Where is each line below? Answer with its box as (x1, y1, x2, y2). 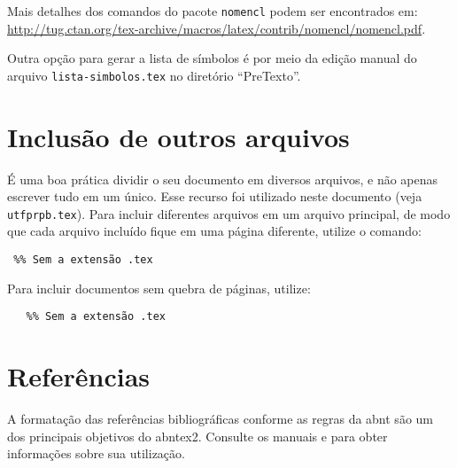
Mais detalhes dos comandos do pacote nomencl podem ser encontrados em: (7, 2, 418, 19)
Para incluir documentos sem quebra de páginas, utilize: (7, 278, 311, 297)
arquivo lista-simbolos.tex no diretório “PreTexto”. (7, 66, 301, 84)
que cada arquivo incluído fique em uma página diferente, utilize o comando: (7, 222, 422, 240)
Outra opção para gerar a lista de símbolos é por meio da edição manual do (7, 49, 417, 67)
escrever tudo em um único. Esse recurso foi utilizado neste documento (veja (7, 187, 422, 206)
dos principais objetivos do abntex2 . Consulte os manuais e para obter (7, 426, 388, 445)
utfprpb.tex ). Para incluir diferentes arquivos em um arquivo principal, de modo (7, 204, 451, 222)
